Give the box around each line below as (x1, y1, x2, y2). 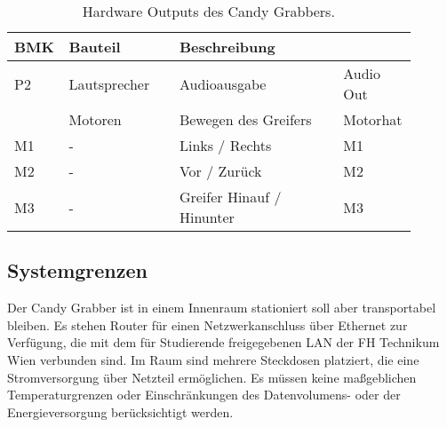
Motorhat (343, 109, 403, 130)
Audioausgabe (179, 73, 267, 94)
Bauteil (68, 36, 121, 57)
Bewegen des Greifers (179, 109, 312, 130)
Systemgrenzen (7, 257, 148, 284)
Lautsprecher (68, 73, 150, 94)
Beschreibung (179, 36, 275, 57)
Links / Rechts (179, 135, 272, 155)
